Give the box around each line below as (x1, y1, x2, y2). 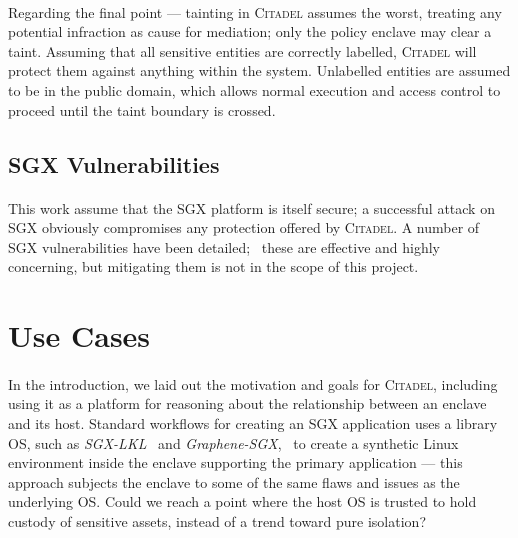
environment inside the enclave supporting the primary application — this (8, 452, 463, 473)
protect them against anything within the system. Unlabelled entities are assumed (8, 60, 511, 81)
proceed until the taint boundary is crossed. (8, 99, 276, 120)
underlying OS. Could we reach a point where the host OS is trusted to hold (8, 491, 477, 512)
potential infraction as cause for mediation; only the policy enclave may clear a (8, 21, 492, 42)
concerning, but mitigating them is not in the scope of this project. (8, 256, 419, 277)
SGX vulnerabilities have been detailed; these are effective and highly (8, 236, 441, 257)
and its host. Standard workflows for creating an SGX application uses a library (8, 413, 498, 434)
